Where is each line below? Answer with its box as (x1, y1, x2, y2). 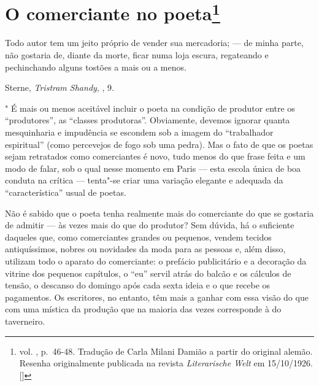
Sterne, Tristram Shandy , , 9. (5, 81, 114, 94)
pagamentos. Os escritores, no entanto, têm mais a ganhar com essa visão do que (5, 290, 309, 303)
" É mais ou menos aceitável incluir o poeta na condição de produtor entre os (5, 101, 295, 114)
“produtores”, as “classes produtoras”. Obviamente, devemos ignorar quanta (5, 114, 290, 126)
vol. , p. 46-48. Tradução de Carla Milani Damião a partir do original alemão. (19, 344, 313, 357)
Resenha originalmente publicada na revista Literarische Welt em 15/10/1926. (19, 357, 313, 369)
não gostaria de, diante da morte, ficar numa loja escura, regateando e (5, 48, 269, 61)
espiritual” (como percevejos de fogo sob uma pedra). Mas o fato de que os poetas (5, 137, 313, 150)
